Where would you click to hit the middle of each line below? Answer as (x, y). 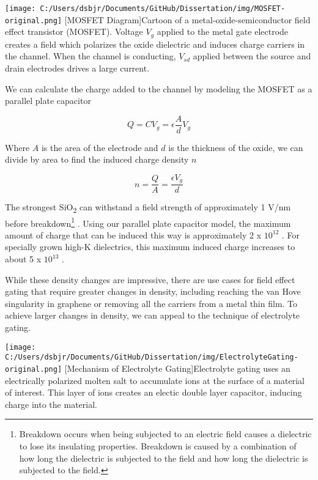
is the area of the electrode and (100, 147)
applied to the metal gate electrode (223, 31)
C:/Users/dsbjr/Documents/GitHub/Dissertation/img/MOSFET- (163, 9)
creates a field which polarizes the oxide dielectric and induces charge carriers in (155, 44)
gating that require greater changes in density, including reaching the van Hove (153, 291)
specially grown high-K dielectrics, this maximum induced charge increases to (150, 247)
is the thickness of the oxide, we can (236, 147)
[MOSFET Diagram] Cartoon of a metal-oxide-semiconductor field (187, 19)
